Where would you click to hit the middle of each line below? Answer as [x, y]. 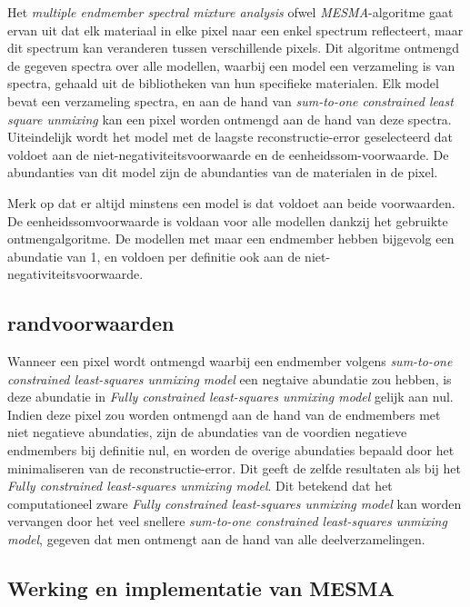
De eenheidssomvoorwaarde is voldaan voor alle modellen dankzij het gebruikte [228, 220]
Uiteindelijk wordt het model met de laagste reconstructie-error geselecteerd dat [230, 137]
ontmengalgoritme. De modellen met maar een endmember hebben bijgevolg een [231, 239]
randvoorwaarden [91, 323]
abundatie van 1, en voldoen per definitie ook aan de [154, 256]
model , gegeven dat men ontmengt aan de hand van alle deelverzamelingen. [216, 539]
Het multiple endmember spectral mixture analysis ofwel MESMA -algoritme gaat [230, 12]
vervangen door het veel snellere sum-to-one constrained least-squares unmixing [227, 521]
